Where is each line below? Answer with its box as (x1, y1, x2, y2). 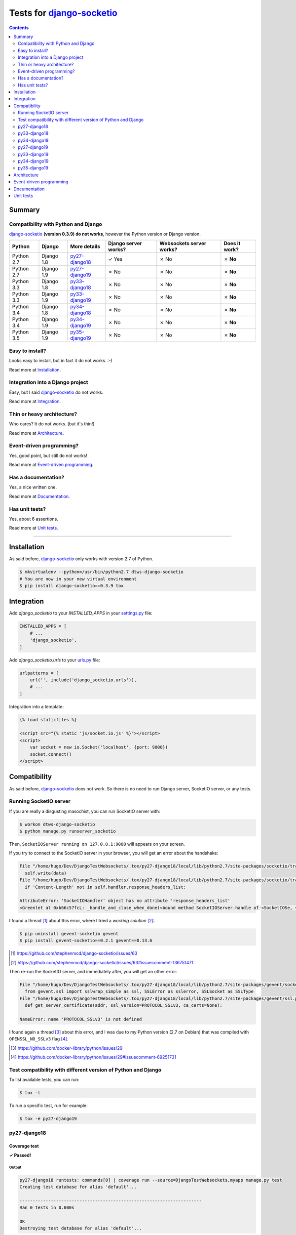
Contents (9, 25, 29, 31)
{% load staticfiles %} (19, 717, 77, 722)
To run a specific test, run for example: (9, 1103, 88, 1109)
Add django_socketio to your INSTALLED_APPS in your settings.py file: (9, 610, 152, 616)
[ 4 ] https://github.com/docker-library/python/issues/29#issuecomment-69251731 (10, 1054, 177, 1060)
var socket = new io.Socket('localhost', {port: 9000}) (30, 744, 168, 750)
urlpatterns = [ (19, 670, 59, 676)
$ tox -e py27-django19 (19, 1116, 77, 1121)
